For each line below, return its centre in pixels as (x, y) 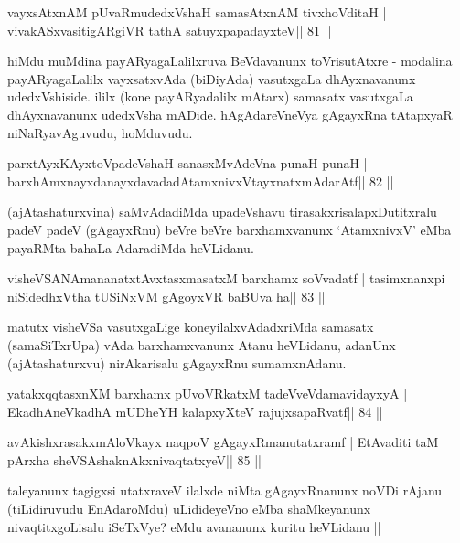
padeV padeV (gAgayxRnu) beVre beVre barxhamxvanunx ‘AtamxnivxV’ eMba (230, 229)
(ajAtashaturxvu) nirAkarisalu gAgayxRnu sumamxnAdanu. (177, 362)
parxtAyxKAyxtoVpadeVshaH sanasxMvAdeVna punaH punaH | (187, 163)
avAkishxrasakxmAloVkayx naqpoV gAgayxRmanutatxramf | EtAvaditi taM (223, 442)
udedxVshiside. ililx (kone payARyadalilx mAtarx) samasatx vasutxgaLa (210, 96)
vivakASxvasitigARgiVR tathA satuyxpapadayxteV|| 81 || (170, 30)
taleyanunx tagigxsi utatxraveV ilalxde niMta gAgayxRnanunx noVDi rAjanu (225, 490)
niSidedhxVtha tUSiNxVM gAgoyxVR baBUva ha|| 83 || (166, 296)
